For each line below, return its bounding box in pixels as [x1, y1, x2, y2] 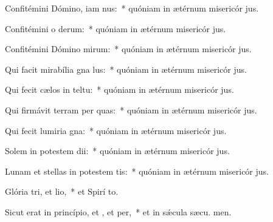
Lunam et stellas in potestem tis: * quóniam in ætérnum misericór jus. [5, 164, 269, 177]
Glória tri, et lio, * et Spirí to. [5, 185, 119, 198]
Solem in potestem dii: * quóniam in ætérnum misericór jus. [5, 144, 230, 157]
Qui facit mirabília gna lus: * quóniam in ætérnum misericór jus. [5, 62, 247, 75]
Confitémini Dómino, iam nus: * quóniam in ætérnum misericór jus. [5, 2, 259, 14]
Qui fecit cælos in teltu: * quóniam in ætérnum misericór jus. [5, 83, 234, 96]
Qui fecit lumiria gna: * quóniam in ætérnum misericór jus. [5, 124, 227, 136]
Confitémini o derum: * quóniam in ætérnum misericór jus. [5, 22, 226, 35]
